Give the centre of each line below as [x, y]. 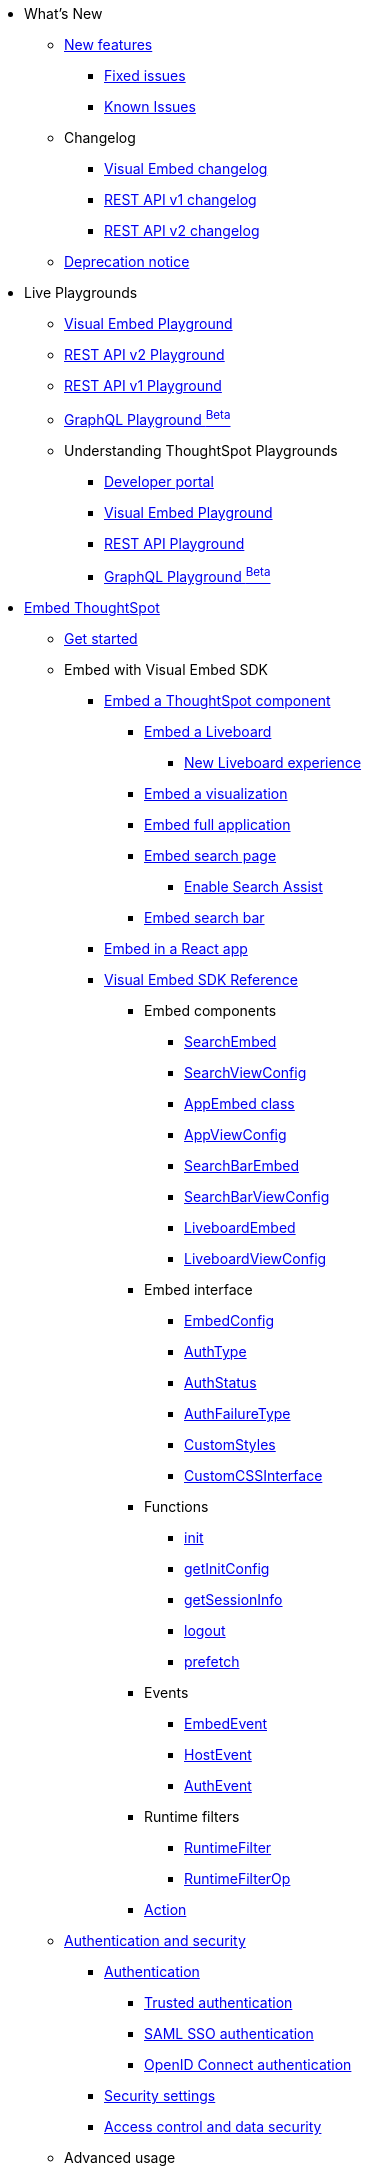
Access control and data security [213, 2127]
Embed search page [210, 856]
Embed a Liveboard [208, 732]
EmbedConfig [229, 1321]
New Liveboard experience [273, 763]
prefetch [212, 1662]
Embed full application [217, 825]
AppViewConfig [235, 1135]
